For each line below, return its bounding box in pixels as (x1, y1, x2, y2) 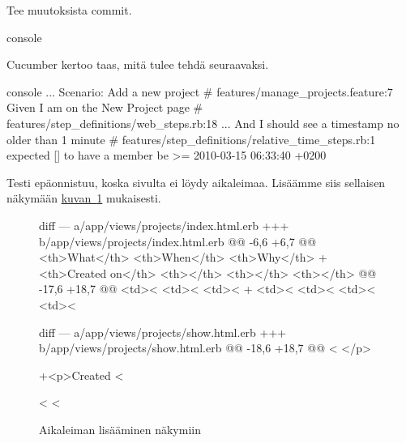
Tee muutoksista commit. (6, 2, 132, 18)
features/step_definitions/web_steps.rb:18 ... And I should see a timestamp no (6, 114, 400, 131)
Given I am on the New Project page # (6, 99, 203, 116)
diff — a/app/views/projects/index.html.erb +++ (39, 216, 289, 233)
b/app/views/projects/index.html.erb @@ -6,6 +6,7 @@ (39, 232, 317, 249)
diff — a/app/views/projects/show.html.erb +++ (39, 323, 287, 340)
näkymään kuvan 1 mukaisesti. (6, 190, 161, 207)
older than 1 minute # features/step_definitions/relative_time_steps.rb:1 (6, 130, 376, 147)
